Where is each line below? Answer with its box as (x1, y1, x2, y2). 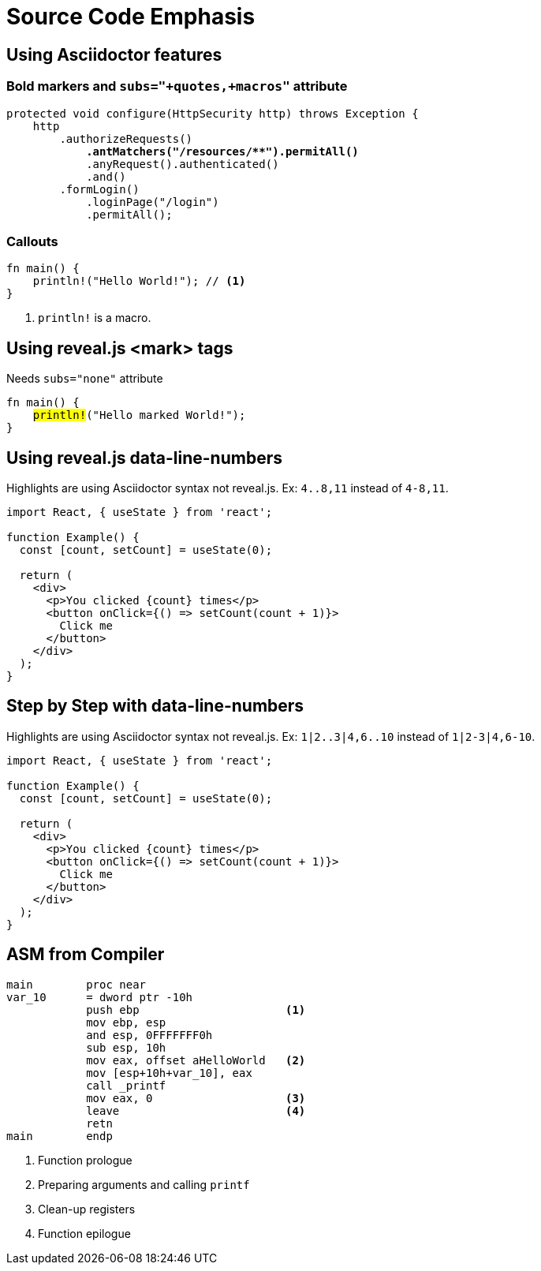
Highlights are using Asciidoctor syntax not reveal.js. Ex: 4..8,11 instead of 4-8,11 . (6, 480, 449, 495)
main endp (6, 1129, 113, 1142)
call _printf (86, 1078, 166, 1092)
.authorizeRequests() (59, 132, 193, 145)
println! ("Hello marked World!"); (32, 409, 246, 422)
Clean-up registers (38, 1202, 136, 1216)
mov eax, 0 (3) (86, 1091, 306, 1105)
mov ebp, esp (86, 1015, 166, 1029)
